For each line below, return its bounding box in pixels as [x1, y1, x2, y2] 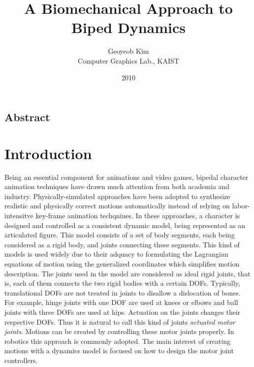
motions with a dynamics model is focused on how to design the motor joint [4, 345, 234, 356]
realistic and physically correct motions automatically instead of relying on [4, 200, 230, 211]
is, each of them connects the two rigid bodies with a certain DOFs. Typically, [4, 278, 240, 288]
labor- [232, 200, 250, 211]
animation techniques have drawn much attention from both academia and [4, 181, 230, 192]
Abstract [4, 109, 50, 125]
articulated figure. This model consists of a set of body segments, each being [4, 230, 235, 240]
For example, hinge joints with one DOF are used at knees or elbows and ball [4, 297, 238, 307]
